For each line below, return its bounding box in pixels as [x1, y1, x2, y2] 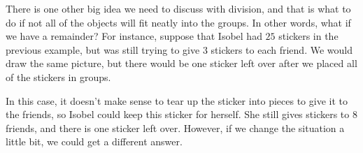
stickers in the [278, 29, 339, 43]
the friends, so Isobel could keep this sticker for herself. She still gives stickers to [6, 107, 350, 122]
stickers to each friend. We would [211, 42, 353, 57]
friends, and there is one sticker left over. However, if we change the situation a [6, 120, 345, 135]
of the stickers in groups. [6, 69, 111, 84]
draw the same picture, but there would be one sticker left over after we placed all [6, 56, 357, 71]
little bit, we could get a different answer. [6, 134, 183, 149]
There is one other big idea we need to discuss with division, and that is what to [6, 1, 351, 15]
